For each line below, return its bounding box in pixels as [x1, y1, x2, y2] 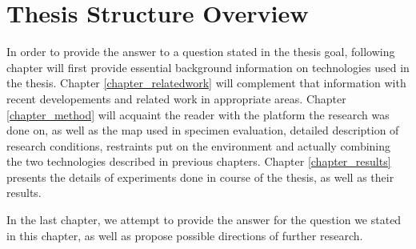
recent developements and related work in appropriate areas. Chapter [6, 90, 346, 106]
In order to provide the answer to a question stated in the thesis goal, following [6, 43, 395, 60]
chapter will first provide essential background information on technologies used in [6, 58, 410, 75]
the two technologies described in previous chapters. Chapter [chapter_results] [6, 153, 391, 170]
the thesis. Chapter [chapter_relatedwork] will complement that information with [6, 74, 406, 91]
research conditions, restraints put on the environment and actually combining [6, 137, 391, 154]
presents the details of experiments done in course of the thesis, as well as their [6, 168, 394, 185]
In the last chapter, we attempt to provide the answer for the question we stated [6, 211, 402, 228]
